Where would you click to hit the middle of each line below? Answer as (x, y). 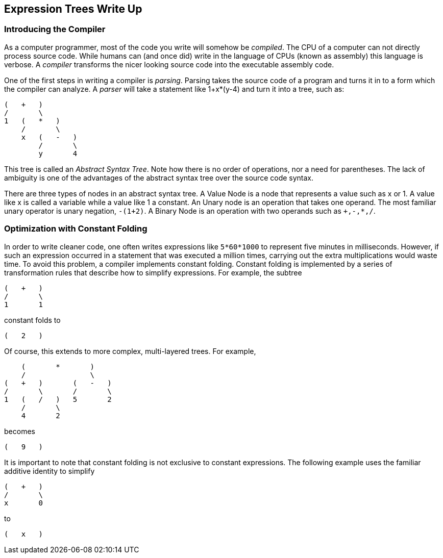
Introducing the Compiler (55, 29)
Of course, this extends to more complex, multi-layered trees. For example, (130, 351)
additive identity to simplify (50, 471)
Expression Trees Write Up (73, 9)
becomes (20, 431)
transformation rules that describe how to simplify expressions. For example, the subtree (153, 272)
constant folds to (32, 320)
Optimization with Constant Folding (76, 229)
